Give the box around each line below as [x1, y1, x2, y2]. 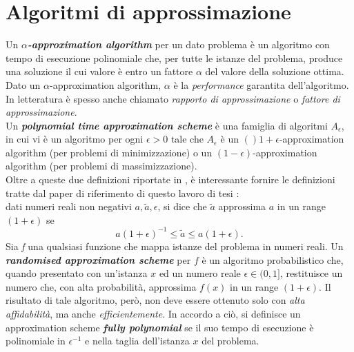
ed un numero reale [159, 266, 241, 280]
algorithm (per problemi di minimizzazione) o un [6, 145, 213, 159]
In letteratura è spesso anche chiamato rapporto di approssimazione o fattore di [6, 91, 340, 105]
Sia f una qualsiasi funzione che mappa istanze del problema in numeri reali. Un [6, 238, 344, 253]
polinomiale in [6, 333, 66, 348]
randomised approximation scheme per [6, 252, 191, 267]
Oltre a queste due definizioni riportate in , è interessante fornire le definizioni [6, 172, 335, 187]
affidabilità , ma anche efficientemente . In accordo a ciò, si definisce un [6, 306, 301, 320]
